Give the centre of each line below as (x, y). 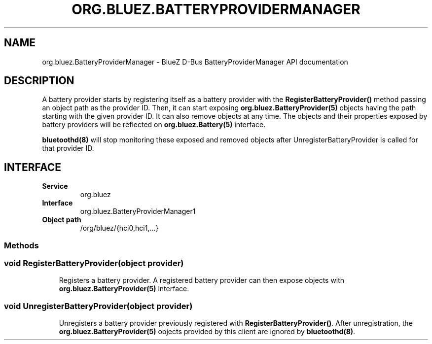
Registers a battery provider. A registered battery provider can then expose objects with (202, 280)
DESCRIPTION (39, 81)
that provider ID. (68, 148)
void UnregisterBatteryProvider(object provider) (98, 306)
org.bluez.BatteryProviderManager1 (138, 211)
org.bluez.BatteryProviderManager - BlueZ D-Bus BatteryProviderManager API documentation (195, 62)
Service (55, 186)
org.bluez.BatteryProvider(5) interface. (124, 289)
